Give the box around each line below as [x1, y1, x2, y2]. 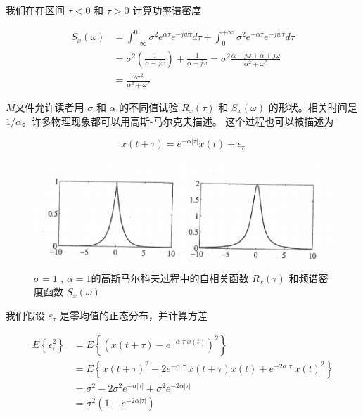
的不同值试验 [119, 99, 179, 114]
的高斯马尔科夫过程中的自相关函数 [91, 270, 249, 285]
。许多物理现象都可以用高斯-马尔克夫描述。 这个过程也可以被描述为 [21, 113, 334, 128]
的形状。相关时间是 [268, 99, 357, 114]
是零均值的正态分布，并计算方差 [59, 307, 208, 322]
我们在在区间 [6, 3, 65, 17]
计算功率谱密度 [132, 3, 202, 17]
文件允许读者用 [15, 99, 84, 114]
